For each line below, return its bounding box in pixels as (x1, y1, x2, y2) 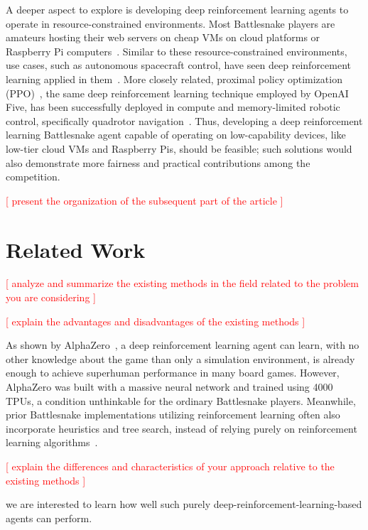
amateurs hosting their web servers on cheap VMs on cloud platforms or (6, 30, 320, 45)
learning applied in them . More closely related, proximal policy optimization (6, 71, 342, 86)
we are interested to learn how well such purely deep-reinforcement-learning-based (6, 497, 362, 512)
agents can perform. (6, 510, 92, 525)
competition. (6, 169, 60, 184)
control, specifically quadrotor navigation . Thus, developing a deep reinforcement (6, 113, 363, 128)
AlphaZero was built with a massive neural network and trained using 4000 (6, 379, 333, 394)
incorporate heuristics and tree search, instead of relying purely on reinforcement (6, 421, 357, 436)
